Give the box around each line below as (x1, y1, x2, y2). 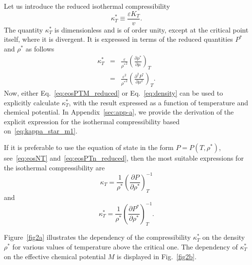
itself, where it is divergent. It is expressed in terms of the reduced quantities (4, 34, 233, 44)
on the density (202, 232, 245, 242)
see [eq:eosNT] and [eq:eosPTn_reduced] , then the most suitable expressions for (4, 153, 244, 163)
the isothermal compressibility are (4, 162, 105, 172)
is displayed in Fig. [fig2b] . (117, 251, 197, 261)
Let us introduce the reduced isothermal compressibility (4, 1, 170, 11)
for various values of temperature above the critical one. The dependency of (12, 242, 238, 252)
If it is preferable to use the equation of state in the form (4, 142, 174, 152)
